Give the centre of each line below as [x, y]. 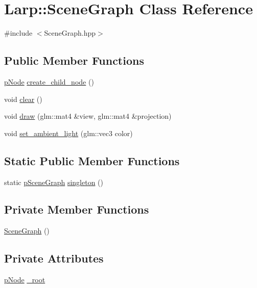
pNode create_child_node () [49, 81]
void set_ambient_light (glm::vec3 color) [68, 133]
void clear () [23, 99]
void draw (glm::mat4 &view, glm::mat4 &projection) [88, 116]
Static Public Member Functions [92, 160]
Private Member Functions [77, 209]
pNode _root [25, 280]
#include [18, 33]
